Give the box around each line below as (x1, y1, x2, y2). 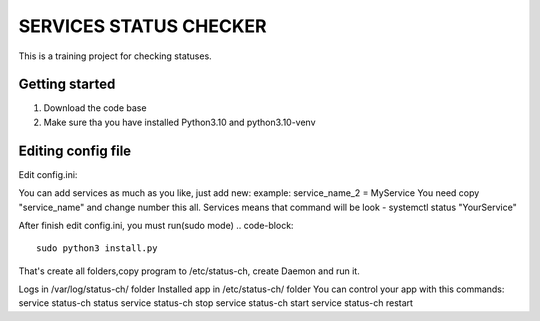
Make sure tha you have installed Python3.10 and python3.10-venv (43, 116, 316, 128)
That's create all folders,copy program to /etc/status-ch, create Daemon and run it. (18, 265, 360, 277)
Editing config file (18, 142, 132, 159)
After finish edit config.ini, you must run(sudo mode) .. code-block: (18, 219, 294, 231)
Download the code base (43, 102, 147, 114)
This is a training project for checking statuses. (18, 50, 212, 62)
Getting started (18, 76, 116, 93)
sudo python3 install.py (36, 243, 158, 254)
